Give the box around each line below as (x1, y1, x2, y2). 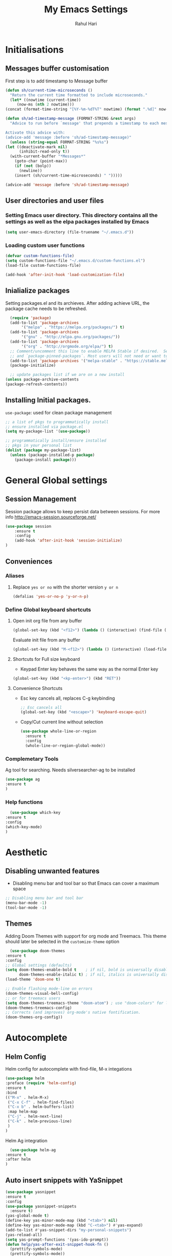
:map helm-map (7, 1109, 38, 1115)
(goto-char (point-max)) (14, 159, 68, 164)
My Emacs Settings (44, 4, 128, 15)
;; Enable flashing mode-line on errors (5, 986, 93, 991)
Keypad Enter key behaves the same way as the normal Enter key (20, 666, 159, 672)
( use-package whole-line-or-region (20, 729, 96, 734)
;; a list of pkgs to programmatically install (5, 419, 109, 425)
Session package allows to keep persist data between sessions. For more (5, 508, 160, 514)
